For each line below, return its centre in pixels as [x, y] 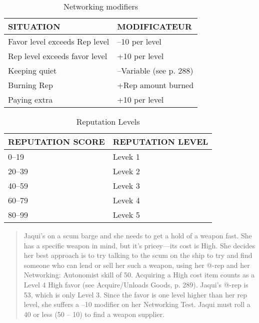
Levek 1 [126, 156]
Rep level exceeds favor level [58, 56]
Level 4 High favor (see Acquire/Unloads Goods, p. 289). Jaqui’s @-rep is [136, 284]
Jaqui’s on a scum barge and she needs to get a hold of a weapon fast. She [138, 235]
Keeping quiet [32, 70]
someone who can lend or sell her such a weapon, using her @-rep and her [137, 265]
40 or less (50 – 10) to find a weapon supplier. [94, 314]
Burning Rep [30, 85]
